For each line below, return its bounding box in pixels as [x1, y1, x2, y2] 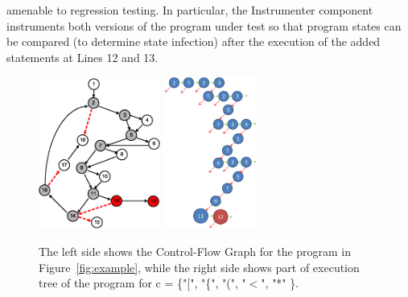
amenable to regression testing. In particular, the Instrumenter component [6, 2, 373, 18]
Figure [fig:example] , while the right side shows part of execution [39, 258, 360, 275]
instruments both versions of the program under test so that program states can [6, 17, 402, 34]
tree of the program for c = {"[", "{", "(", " [39, 274, 246, 291]
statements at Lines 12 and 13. [6, 48, 159, 65]
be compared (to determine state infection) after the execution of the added [6, 33, 381, 50]
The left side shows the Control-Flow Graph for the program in [39, 242, 352, 259]
